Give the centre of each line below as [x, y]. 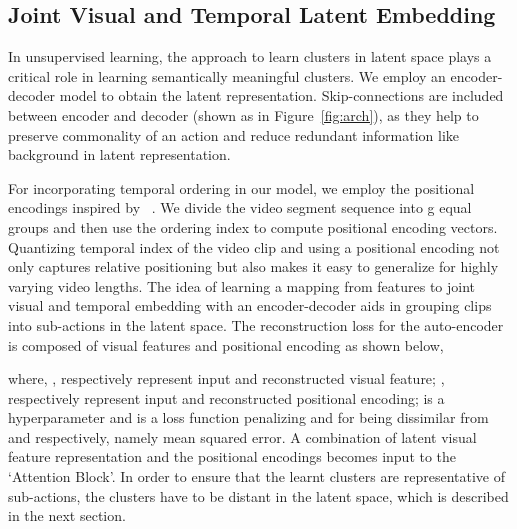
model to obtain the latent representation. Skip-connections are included [281, 95]
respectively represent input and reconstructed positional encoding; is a [226, 397]
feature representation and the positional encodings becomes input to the [232, 456]
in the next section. [67, 515]
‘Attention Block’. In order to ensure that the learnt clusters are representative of [257, 476]
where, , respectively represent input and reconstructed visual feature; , [226, 378]
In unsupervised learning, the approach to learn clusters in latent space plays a [250, 56]
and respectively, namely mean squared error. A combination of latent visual [242, 436]
